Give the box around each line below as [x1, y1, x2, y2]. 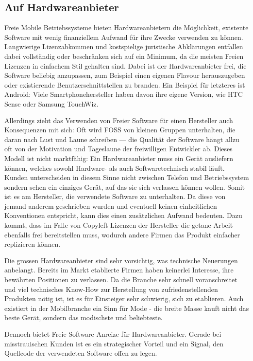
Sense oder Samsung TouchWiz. [4, 98, 99, 108]
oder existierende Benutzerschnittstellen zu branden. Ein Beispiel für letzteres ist [4, 79, 245, 90]
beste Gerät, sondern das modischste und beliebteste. [4, 312, 163, 323]
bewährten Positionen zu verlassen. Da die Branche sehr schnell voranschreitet [4, 274, 237, 285]
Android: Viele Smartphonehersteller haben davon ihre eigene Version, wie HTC [4, 89, 243, 99]
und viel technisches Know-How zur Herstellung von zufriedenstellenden [4, 284, 218, 294]
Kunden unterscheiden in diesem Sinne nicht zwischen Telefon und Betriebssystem [4, 172, 249, 182]
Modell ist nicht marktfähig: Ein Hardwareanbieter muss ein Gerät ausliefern [4, 153, 234, 163]
